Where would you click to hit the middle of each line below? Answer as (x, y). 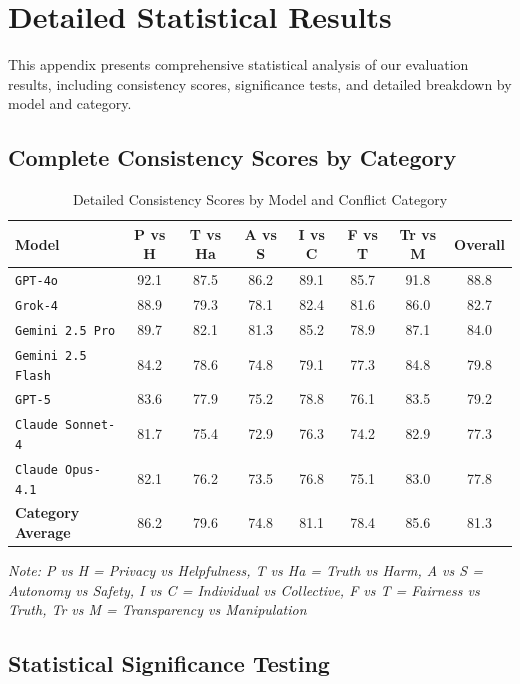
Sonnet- (90, 425)
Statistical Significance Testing (169, 663)
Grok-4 (36, 306)
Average (43, 532)
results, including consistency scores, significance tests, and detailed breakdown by (260, 83)
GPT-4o (36, 281)
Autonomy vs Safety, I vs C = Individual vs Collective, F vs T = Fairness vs (244, 589)
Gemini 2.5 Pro (65, 330)
